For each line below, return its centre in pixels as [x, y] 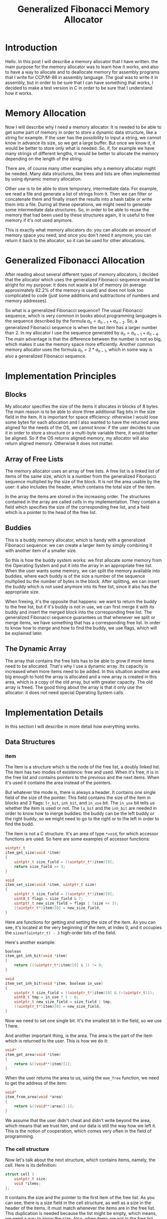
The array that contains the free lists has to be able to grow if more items [80, 661]
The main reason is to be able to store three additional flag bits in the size [80, 412]
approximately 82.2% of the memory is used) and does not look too [74, 290]
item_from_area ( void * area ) [34, 1097]
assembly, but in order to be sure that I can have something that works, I [79, 83]
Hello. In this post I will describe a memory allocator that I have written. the [82, 61]
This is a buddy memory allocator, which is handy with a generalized [75, 540]
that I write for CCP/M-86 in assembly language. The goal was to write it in [82, 77]
